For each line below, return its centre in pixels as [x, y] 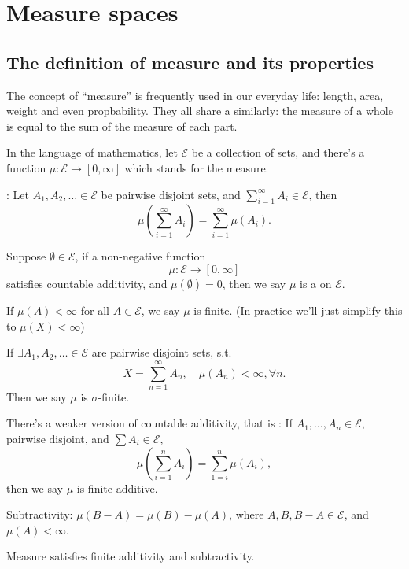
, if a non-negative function [140, 256]
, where [247, 514]
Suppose [26, 256]
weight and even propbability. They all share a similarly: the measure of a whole [200, 111]
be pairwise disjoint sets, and [171, 194]
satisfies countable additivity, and [87, 283]
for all [95, 310]
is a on [316, 283]
